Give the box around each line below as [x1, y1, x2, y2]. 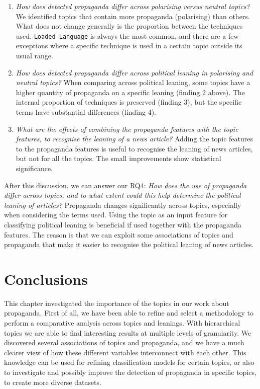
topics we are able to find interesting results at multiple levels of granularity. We [4, 327, 251, 338]
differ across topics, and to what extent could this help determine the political [4, 190, 241, 200]
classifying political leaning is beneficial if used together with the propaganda [4, 219, 241, 229]
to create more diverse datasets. [4, 376, 101, 387]
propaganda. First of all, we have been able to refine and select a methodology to [4, 307, 254, 318]
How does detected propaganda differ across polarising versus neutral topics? [16, 1, 250, 11]
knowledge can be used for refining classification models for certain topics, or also [4, 357, 254, 367]
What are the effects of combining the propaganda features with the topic [16, 123, 238, 134]
